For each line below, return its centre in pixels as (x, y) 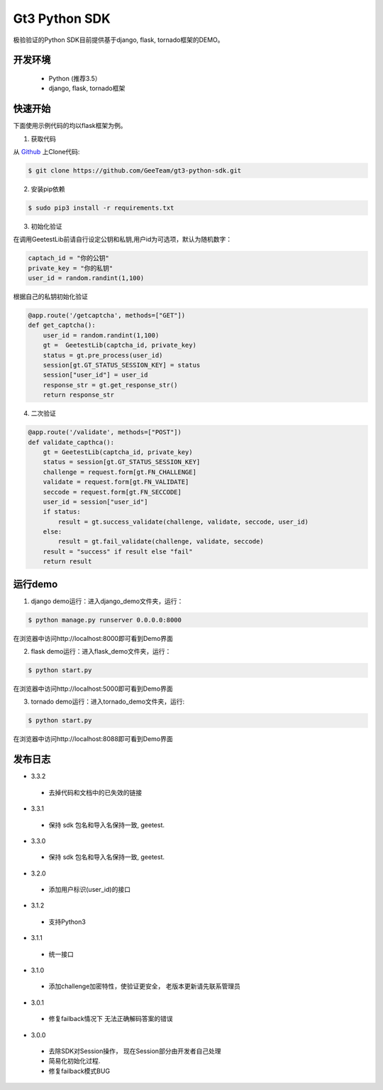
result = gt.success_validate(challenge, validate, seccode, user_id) (183, 522)
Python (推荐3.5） (75, 78)
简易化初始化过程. (74, 1061)
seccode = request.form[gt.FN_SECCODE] (112, 492)
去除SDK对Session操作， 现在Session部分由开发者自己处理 (135, 1051)
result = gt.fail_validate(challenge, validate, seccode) (161, 541)
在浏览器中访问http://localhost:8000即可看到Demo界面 (93, 638)
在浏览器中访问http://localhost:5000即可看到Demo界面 (93, 689)
